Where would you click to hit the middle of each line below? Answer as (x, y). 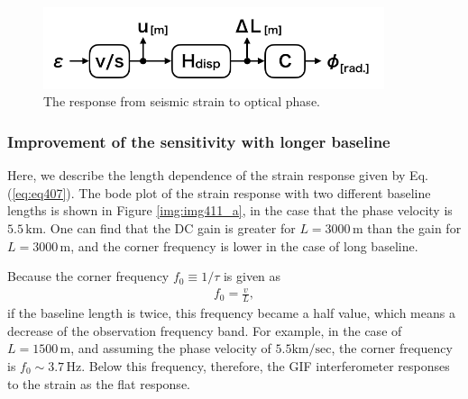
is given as (252, 276)
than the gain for (414, 228)
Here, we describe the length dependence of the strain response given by (206, 175)
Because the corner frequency (88, 276)
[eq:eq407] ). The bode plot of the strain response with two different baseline (221, 192)
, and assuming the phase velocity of (171, 348)
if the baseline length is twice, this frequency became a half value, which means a (231, 313)
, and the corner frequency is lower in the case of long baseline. (244, 245)
